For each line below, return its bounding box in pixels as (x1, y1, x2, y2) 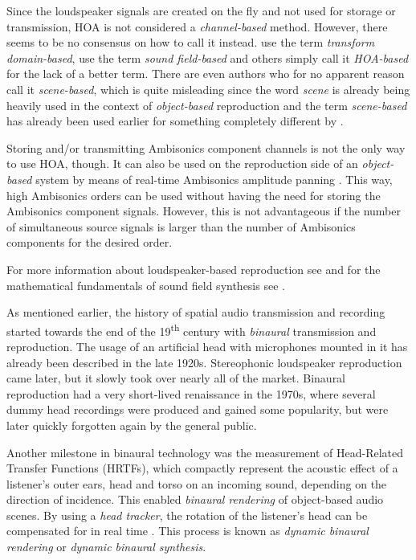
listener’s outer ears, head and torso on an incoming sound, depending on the (6, 475, 387, 492)
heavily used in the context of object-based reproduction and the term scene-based (6, 96, 407, 113)
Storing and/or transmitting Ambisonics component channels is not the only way (6, 139, 406, 156)
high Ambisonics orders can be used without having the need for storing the (6, 186, 381, 203)
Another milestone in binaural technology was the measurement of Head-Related (6, 444, 404, 460)
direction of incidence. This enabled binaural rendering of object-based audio (6, 491, 384, 508)
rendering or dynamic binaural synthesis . (6, 538, 206, 555)
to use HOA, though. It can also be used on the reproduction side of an (6, 155, 358, 172)
